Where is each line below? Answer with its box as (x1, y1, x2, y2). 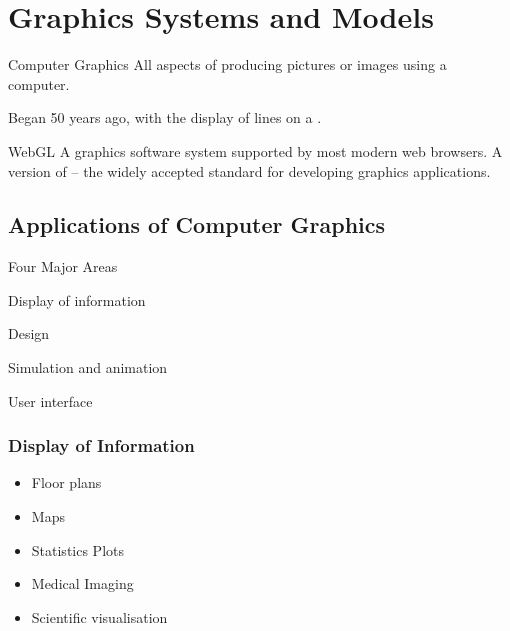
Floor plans (31, 472, 102, 493)
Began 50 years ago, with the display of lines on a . (8, 107, 322, 128)
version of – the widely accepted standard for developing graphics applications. (8, 160, 491, 181)
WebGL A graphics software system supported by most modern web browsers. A (8, 140, 503, 161)
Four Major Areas (8, 256, 118, 277)
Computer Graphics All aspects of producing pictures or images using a (8, 54, 447, 75)
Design (8, 323, 50, 344)
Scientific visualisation (31, 606, 168, 627)
